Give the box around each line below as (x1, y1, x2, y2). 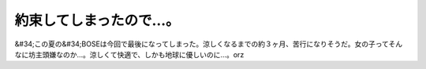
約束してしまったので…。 (14, 12, 181, 29)
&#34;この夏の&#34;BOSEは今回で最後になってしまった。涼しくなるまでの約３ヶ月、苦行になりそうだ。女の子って (14, 39, 390, 49)
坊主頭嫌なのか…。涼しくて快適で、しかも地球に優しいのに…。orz (28, 49, 245, 59)
